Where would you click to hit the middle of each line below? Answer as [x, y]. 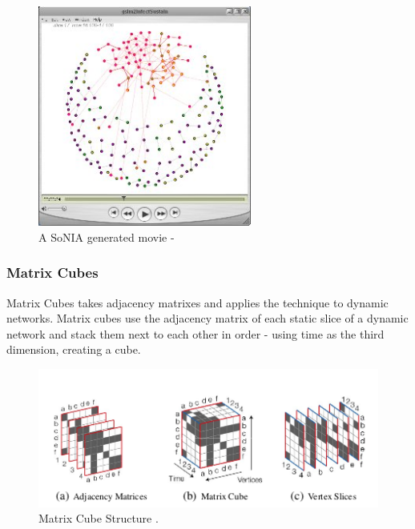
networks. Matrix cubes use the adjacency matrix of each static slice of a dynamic [207, 318]
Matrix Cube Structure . [99, 518]
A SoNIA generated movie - [107, 236]
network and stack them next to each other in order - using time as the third [195, 333]
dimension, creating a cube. [74, 349]
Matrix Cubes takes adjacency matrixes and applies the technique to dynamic [197, 302]
